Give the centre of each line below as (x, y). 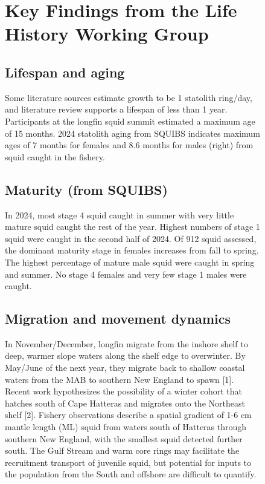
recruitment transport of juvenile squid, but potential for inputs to (128, 462)
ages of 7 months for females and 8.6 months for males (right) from (129, 145)
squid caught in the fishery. (55, 156)
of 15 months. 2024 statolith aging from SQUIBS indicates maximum (132, 133)
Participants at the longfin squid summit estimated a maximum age (130, 121)
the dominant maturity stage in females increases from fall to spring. (132, 250)
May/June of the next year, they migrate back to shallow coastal (125, 368)
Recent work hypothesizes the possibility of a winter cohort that (123, 391)
